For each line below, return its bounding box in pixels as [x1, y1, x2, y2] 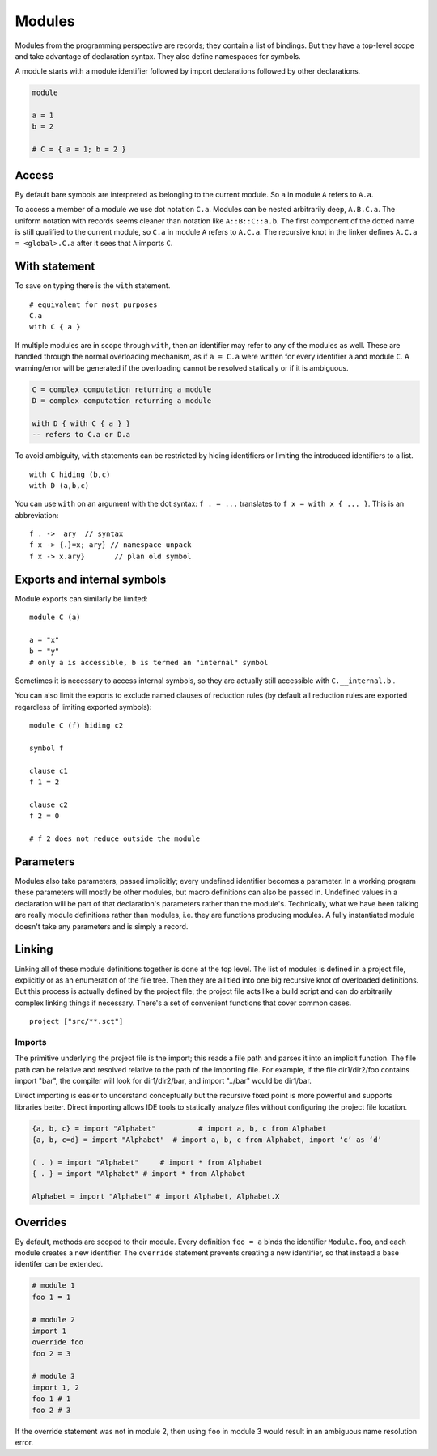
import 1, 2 [32, 1382, 80, 1392]
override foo [32, 1338, 84, 1347]
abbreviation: [15, 510, 59, 520]
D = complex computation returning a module [32, 396, 212, 405]
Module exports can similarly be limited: [15, 593, 149, 603]
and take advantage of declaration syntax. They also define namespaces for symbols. [15, 51, 301, 61]
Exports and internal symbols [15, 572, 167, 586]
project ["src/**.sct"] [29, 1017, 124, 1026]
